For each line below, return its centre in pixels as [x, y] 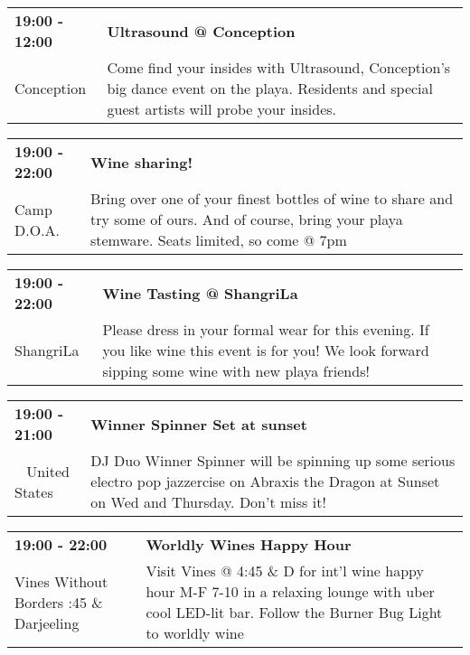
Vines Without [61, 581]
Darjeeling [47, 622]
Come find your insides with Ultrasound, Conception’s [279, 67]
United [48, 471]
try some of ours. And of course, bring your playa [246, 219]
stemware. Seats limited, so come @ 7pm [218, 240]
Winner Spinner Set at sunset [199, 424]
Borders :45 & [59, 602]
